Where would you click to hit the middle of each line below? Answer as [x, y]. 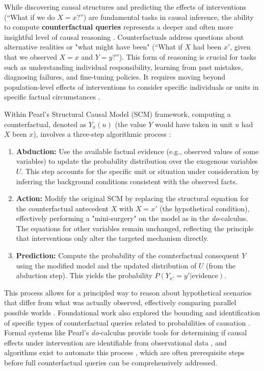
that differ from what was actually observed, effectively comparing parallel [120, 302]
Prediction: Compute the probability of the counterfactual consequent [128, 255]
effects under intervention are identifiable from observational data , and [115, 342]
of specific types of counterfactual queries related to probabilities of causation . [127, 322]
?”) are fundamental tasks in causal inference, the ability [165, 17]
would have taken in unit [194, 124]
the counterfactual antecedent [62, 208]
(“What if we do [30, 17]
